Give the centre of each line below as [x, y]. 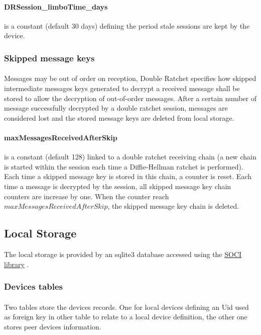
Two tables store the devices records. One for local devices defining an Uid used [126, 307]
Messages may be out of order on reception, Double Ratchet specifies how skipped [130, 78]
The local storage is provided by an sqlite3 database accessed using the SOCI [123, 254]
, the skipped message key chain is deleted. [173, 206]
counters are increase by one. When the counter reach [87, 196]
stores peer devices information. [53, 326]
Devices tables [34, 286]
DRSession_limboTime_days [56, 6]
